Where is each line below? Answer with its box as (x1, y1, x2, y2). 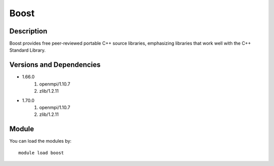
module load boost (18, 150, 64, 155)
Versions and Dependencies (9, 61, 101, 69)
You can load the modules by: (9, 138, 72, 144)
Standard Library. (9, 47, 46, 53)
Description (9, 27, 48, 35)
